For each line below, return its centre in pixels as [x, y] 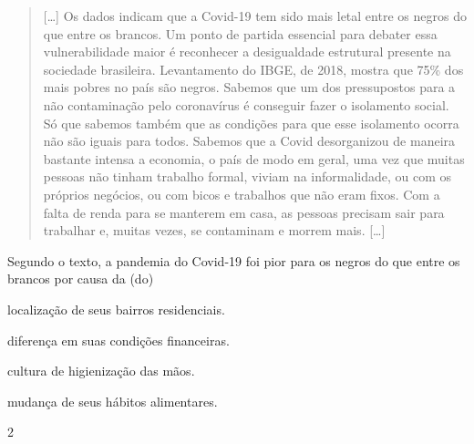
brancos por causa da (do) [81, 279]
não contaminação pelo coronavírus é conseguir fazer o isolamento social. [246, 104]
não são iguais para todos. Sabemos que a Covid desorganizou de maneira [249, 141]
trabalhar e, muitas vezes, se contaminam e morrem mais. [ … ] [214, 230]
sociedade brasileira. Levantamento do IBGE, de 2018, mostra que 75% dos [253, 69]
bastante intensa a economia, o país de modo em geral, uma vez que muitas [254, 158]
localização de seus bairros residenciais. [116, 309]
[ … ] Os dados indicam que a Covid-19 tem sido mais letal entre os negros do [255, 15]
